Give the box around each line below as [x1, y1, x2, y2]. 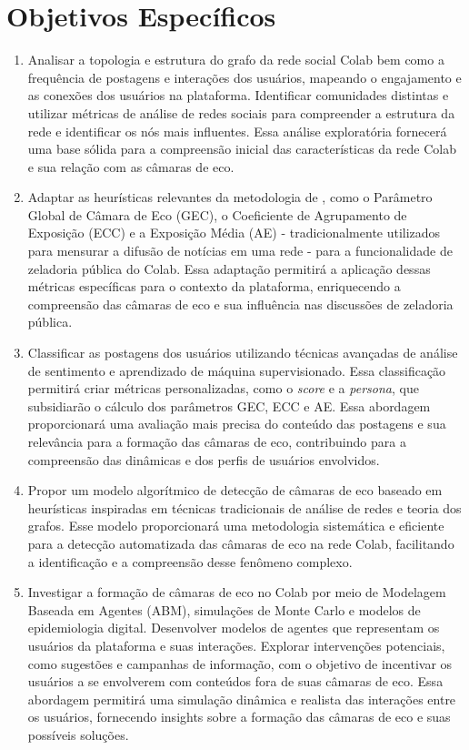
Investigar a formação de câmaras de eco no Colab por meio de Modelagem [27, 583, 446, 602]
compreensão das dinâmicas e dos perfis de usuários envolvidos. [27, 450, 380, 469]
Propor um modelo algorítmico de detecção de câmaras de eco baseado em [27, 481, 443, 500]
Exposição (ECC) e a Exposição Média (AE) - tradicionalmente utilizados [27, 223, 441, 242]
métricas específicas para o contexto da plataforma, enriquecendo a [27, 277, 401, 296]
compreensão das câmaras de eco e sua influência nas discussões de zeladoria [27, 294, 454, 313]
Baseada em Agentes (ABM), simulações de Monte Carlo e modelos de [27, 600, 421, 619]
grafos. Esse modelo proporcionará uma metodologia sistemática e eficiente [27, 516, 444, 535]
